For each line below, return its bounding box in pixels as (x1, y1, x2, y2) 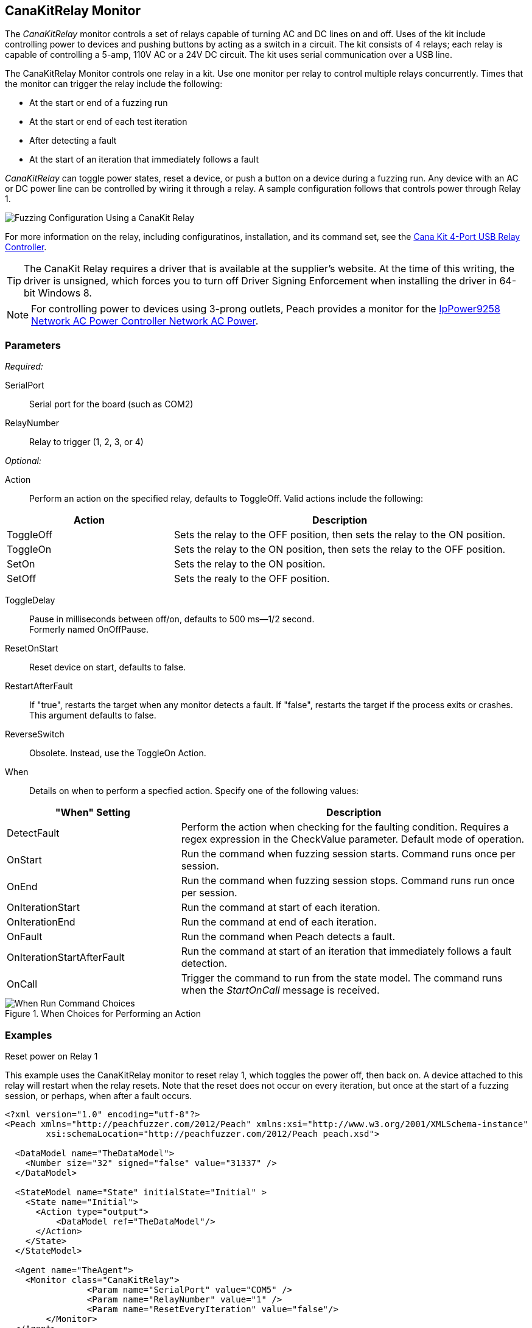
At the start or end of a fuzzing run (29, 97, 168, 108)
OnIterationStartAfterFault (7, 951, 125, 964)
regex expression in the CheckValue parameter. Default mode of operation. (181, 833, 525, 846)
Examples (5, 1028, 52, 1041)
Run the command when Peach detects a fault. (181, 930, 396, 943)
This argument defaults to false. (29, 710, 156, 721)
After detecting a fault (29, 135, 117, 146)
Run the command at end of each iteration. (181, 916, 377, 929)
